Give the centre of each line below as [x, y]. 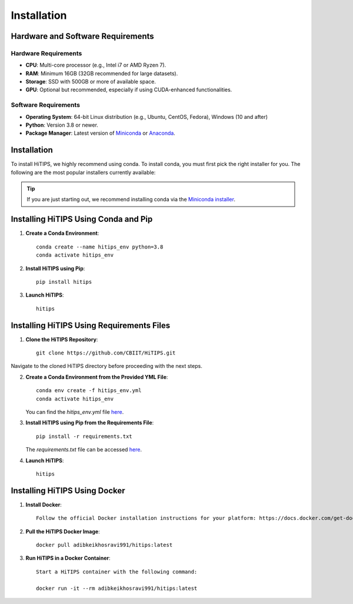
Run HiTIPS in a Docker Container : [68, 558]
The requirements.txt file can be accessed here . [84, 450]
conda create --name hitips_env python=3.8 [100, 247]
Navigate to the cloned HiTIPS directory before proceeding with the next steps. [106, 366]
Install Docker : [44, 505]
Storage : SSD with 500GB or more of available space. [91, 82]
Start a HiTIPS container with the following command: [117, 572]
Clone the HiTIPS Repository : [62, 339]
